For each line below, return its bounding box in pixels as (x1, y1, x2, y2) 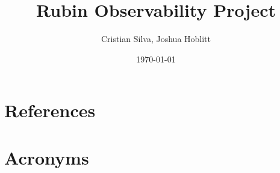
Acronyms (4, 145, 89, 169)
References (4, 98, 96, 123)
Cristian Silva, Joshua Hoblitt (101, 32, 211, 45)
